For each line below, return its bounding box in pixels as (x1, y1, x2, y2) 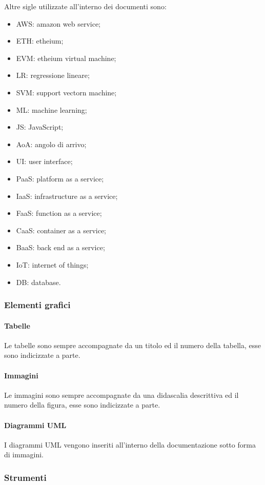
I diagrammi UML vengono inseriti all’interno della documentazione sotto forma (4, 439, 256, 450)
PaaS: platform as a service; (16, 173, 104, 184)
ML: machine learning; (16, 104, 87, 115)
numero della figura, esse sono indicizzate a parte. (4, 399, 160, 410)
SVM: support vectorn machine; (16, 87, 117, 97)
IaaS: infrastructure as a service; (16, 190, 118, 201)
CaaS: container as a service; (16, 225, 107, 235)
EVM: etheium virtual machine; (16, 52, 116, 63)
